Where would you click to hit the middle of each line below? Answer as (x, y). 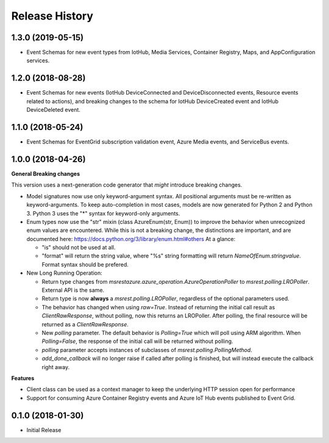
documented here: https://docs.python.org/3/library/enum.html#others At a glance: (131, 239)
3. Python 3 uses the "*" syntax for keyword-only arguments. (103, 213)
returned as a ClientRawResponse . (85, 324)
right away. (56, 367)
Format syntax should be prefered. (85, 264)
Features (23, 378)
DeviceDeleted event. (53, 110)
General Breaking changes (46, 173)
